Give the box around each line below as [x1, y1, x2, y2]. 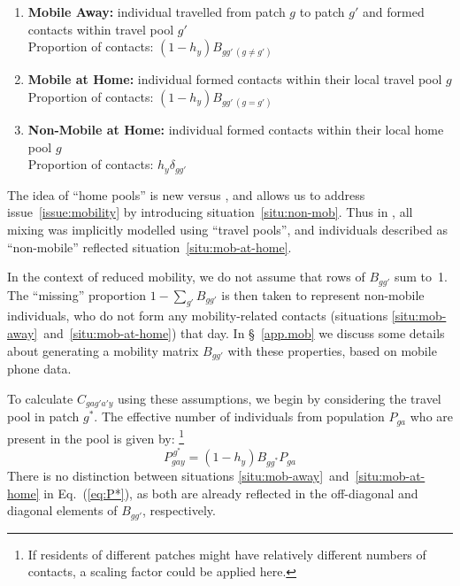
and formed [363, 3, 425, 20]
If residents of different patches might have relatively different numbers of [27, 544, 426, 563]
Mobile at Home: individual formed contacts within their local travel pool [27, 70, 442, 89]
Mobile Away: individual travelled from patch [27, 3, 286, 20]
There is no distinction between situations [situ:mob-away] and [7, 466, 349, 485]
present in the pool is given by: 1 [7, 426, 185, 447]
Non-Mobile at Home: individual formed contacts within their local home [27, 120, 444, 139]
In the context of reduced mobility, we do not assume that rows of [7, 267, 365, 286]
